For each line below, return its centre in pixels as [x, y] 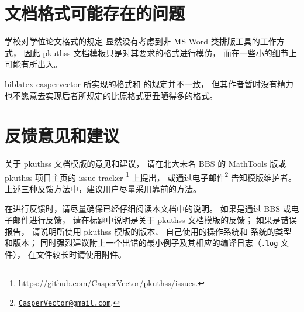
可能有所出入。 [33, 64]
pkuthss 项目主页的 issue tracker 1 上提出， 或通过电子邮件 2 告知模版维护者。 [151, 176]
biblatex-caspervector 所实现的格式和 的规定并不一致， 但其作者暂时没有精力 [149, 83]
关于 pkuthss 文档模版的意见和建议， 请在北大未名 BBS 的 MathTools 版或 [146, 164]
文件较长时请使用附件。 [81, 254]
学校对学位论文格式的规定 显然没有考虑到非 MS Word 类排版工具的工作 [141, 41]
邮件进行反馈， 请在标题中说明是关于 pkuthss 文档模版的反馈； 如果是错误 [155, 220]
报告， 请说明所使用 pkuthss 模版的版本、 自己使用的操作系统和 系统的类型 [148, 231]
